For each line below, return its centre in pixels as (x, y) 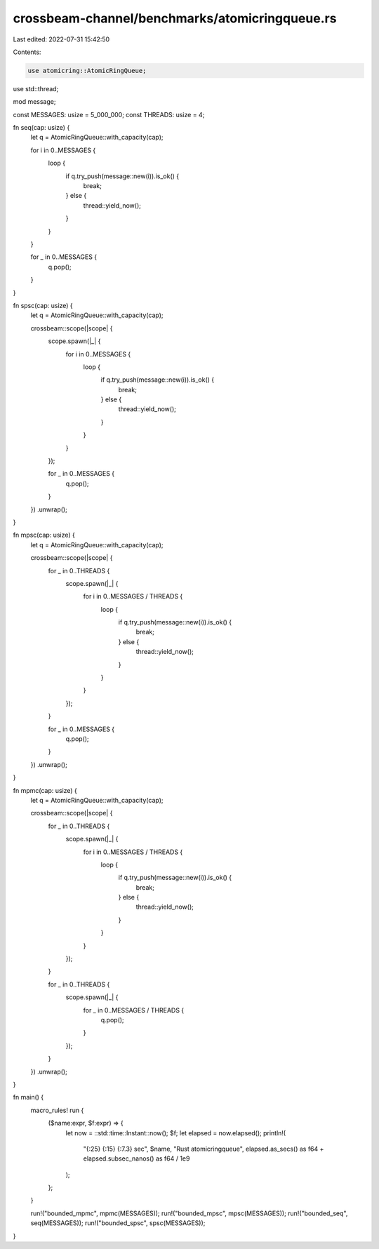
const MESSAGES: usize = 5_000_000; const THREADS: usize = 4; (109, 114)
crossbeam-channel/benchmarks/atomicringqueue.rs (175, 18)
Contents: (27, 52)
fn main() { (28, 1097)
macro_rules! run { (57, 1110)
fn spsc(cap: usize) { (43, 305)
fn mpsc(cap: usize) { (44, 535)
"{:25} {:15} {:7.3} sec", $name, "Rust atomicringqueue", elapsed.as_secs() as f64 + (204, 1149)
